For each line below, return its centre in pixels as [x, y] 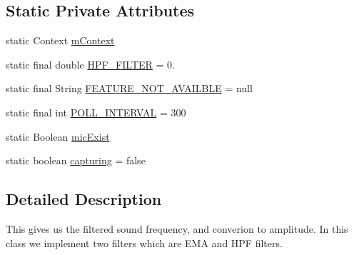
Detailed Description [84, 199]
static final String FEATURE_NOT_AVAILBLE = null [129, 88]
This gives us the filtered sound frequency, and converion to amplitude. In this [177, 228]
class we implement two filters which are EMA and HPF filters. [144, 242]
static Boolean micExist [58, 136]
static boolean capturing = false [76, 160]
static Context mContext [60, 40]
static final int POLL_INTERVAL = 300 [96, 112]
